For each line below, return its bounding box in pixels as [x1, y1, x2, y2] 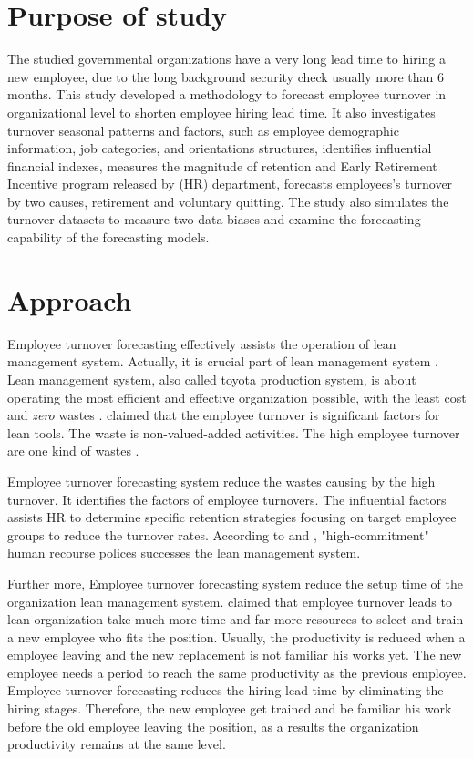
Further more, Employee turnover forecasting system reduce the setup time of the [7, 573, 463, 592]
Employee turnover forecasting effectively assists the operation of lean [7, 333, 396, 353]
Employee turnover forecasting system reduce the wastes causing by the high [7, 471, 436, 490]
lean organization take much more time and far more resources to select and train [7, 610, 464, 629]
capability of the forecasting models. [7, 228, 210, 247]
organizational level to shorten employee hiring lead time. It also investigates [7, 102, 436, 121]
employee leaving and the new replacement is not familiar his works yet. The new [7, 645, 462, 664]
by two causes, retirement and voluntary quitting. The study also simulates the [7, 191, 449, 210]
